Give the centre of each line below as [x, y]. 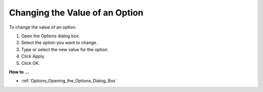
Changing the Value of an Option [76, 13]
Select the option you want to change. [59, 43]
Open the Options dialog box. [51, 36]
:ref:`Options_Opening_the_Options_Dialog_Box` [69, 81]
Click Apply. [33, 56]
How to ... [19, 72]
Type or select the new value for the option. [65, 49]
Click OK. [30, 63]
